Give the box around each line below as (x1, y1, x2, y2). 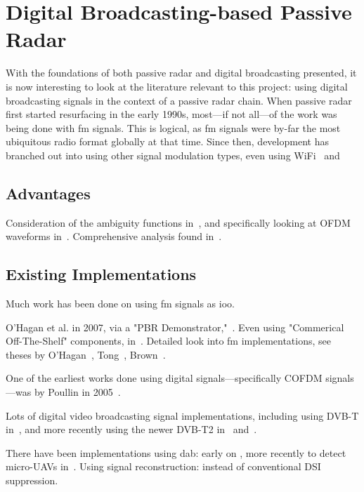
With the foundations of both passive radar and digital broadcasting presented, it (6, 65, 357, 80)
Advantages (6, 182, 91, 204)
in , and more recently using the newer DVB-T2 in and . (6, 422, 257, 437)
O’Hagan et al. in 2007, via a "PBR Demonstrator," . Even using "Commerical (6, 319, 344, 334)
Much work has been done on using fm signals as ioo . (6, 296, 235, 311)
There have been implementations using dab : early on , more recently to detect (6, 445, 346, 460)
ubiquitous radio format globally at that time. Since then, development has (6, 134, 329, 149)
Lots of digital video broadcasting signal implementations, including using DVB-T (6, 408, 359, 423)
